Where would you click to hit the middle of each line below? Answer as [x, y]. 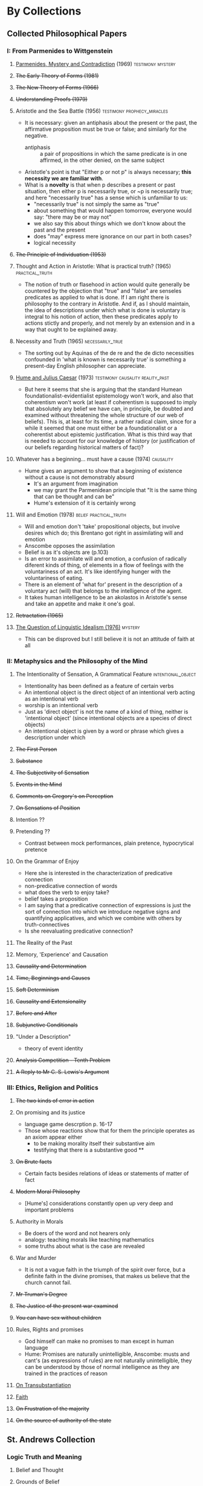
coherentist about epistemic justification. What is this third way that [108, 434]
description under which [55, 738]
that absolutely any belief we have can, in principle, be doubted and [109, 408]
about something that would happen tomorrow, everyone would [113, 210]
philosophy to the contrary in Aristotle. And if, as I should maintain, [107, 304]
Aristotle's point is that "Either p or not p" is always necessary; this [108, 172]
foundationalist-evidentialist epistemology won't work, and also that [109, 396]
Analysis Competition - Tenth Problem [63, 1060]
